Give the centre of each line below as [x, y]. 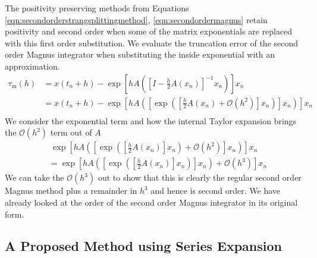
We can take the [34, 177]
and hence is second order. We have [215, 191]
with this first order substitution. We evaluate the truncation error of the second [152, 43]
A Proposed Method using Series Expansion [143, 246]
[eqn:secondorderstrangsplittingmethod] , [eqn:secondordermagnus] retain [136, 19]
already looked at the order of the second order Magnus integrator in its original [151, 202]
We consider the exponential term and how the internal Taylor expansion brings [151, 120]
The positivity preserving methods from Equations [97, 8]
